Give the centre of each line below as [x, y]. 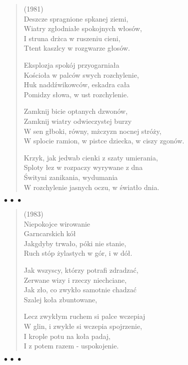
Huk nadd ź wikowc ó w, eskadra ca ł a [77, 84]
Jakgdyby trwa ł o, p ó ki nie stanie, [75, 243]
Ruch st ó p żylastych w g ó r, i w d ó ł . [78, 253]
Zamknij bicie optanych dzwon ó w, [76, 111]
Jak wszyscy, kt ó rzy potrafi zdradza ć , [81, 270]
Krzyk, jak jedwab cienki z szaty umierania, [91, 157]
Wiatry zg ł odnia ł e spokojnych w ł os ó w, [83, 28]
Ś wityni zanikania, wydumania [71, 177]
